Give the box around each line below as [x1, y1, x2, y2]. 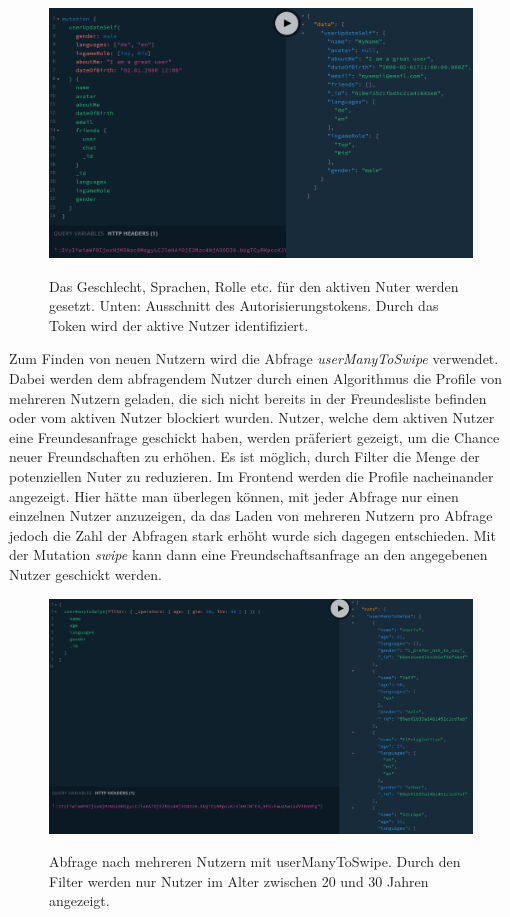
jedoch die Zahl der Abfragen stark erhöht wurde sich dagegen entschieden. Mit [9, 524, 496, 545]
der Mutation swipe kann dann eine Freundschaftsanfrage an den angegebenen [9, 544, 488, 565]
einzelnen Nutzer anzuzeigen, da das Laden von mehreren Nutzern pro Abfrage [9, 505, 493, 526]
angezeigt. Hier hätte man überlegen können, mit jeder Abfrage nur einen [9, 485, 459, 506]
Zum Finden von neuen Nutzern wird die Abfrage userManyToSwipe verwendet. [9, 348, 499, 369]
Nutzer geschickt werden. [9, 564, 162, 584]
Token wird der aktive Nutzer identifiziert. [49, 314, 309, 335]
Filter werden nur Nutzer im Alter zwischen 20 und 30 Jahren [49, 870, 429, 891]
